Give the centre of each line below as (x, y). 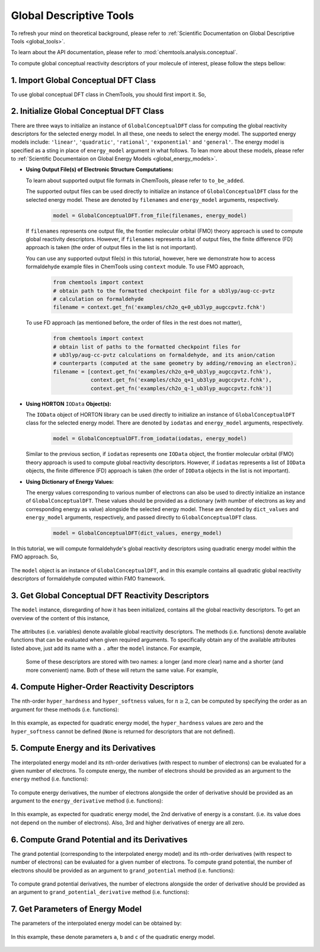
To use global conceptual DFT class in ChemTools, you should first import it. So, (109, 94)
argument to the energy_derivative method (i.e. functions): (87, 801)
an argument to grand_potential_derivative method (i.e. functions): (100, 892)
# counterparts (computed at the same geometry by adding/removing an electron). (175, 363)
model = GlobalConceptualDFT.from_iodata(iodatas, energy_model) (150, 439)
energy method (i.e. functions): (50, 779)
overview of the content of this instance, (60, 618)
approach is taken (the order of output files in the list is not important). (112, 247)
